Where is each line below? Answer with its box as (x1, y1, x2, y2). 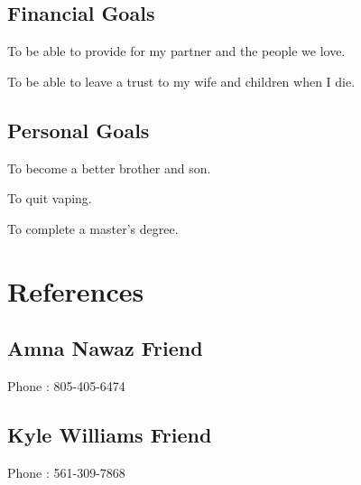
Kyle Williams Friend (7, 420, 212, 448)
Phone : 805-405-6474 (7, 376, 125, 395)
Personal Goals (7, 116, 150, 144)
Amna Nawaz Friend (7, 334, 203, 362)
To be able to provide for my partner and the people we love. (7, 42, 346, 61)
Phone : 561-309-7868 (7, 462, 125, 481)
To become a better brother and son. (7, 158, 211, 177)
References (7, 272, 144, 309)
